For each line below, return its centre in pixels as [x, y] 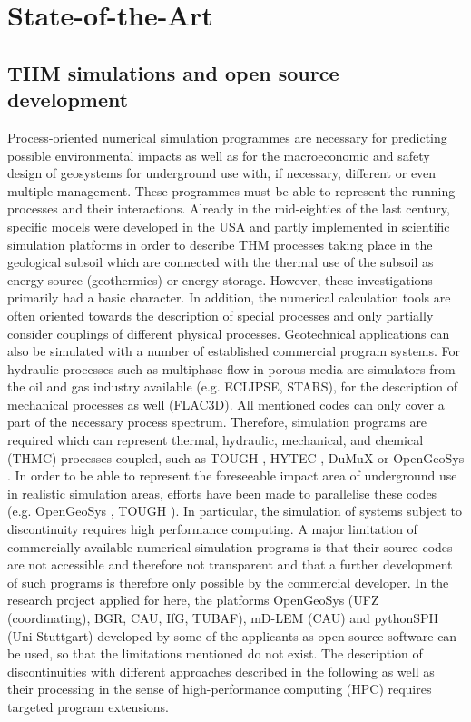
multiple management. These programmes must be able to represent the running [231, 190]
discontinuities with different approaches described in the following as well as [221, 671]
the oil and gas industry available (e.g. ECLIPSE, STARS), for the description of [233, 386]
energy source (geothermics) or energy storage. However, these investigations [220, 279]
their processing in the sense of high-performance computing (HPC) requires [220, 689]
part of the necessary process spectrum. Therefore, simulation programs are [217, 422]
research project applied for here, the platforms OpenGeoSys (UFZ [193, 600]
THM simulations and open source [173, 72]
